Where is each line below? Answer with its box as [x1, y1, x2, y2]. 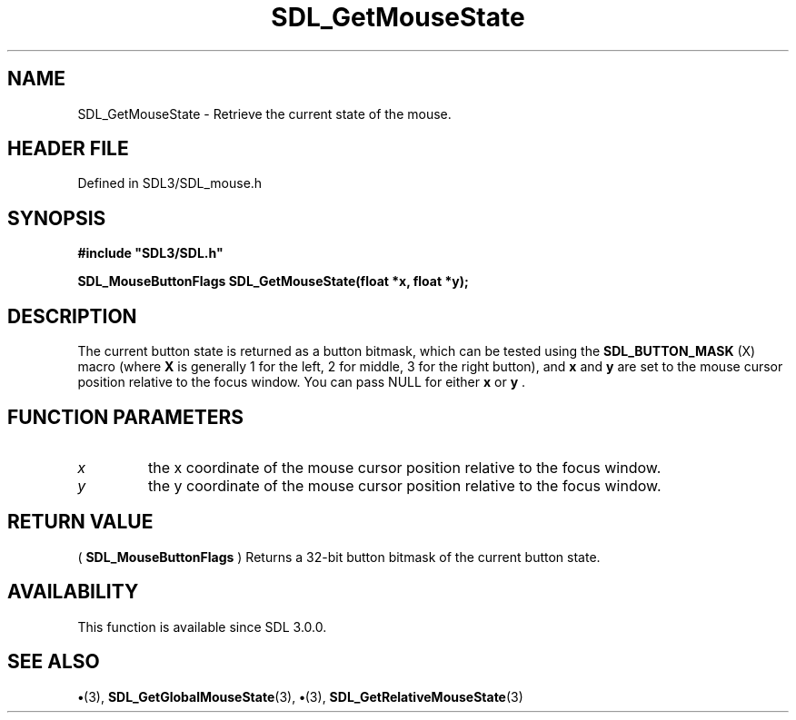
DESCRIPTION [7, 304, 137, 328]
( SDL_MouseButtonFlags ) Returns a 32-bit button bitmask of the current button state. [77, 548, 601, 565]
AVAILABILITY [7, 580, 139, 604]
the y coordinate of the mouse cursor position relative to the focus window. [148, 476, 662, 495]
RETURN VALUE [7, 510, 154, 534]
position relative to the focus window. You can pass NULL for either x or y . [77, 374, 526, 390]
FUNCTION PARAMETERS [7, 405, 244, 429]
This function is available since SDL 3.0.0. [77, 618, 327, 635]
